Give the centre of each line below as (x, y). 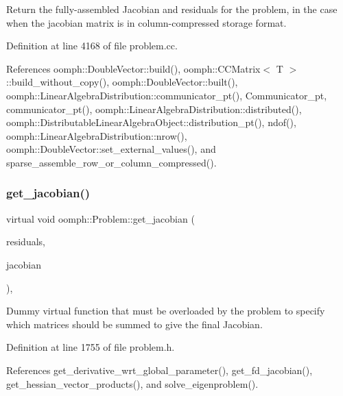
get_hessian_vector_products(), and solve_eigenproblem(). (132, 383)
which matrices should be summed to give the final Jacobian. (134, 324)
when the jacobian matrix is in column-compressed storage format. (146, 22)
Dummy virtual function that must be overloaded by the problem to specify (166, 311)
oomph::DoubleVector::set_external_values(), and (111, 149)
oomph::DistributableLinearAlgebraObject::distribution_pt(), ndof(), (151, 122)
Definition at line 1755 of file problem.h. (91, 347)
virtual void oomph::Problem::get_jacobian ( (100, 218)
